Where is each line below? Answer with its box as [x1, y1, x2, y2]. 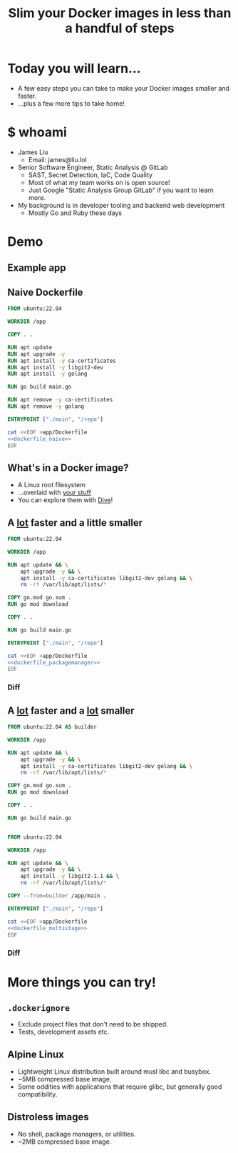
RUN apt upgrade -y [7, 350, 66, 358]
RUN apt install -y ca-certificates [7, 357, 116, 364]
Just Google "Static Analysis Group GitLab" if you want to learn [28, 186, 214, 194]
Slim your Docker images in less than [8, 5, 232, 21]
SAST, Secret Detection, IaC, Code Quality [28, 170, 153, 179]
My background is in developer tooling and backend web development [17, 201, 225, 209]
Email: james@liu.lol [28, 155, 87, 164]
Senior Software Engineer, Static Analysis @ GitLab [17, 163, 169, 171]
